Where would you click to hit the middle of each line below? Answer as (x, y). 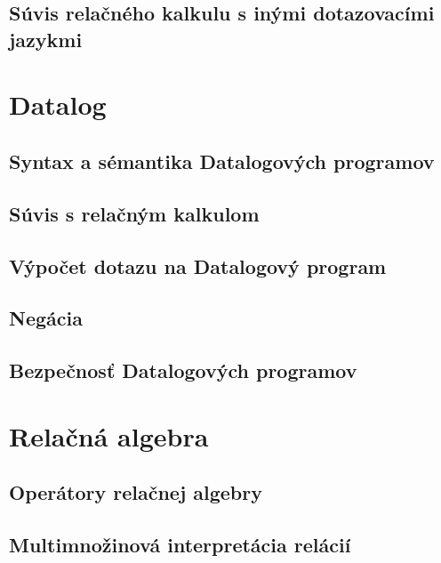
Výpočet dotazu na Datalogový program (198, 265)
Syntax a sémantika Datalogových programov (222, 161)
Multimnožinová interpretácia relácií (180, 544)
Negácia (46, 318)
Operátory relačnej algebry (136, 492)
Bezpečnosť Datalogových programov (183, 370)
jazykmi (46, 39)
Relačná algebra (109, 435)
